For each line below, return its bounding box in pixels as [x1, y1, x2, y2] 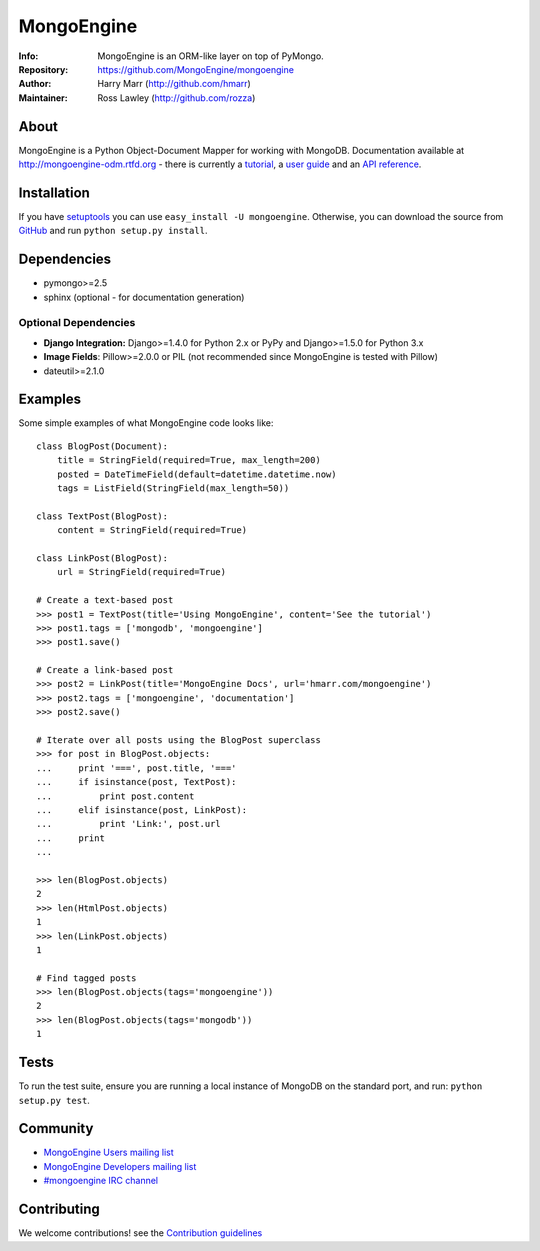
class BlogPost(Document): [36, 440, 169, 452]
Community [18, 1120, 94, 1137]
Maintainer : [18, 91, 69, 104]
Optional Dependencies [18, 316, 136, 330]
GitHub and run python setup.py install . [18, 225, 208, 237]
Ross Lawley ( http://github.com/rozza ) [97, 91, 256, 104]
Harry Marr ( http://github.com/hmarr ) [97, 78, 252, 90]
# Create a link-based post [36, 665, 174, 676]
